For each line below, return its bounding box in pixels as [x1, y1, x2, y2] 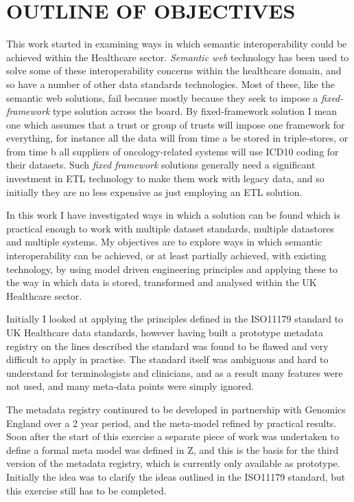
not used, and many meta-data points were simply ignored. [6, 379, 255, 393]
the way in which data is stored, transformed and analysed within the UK [6, 275, 317, 290]
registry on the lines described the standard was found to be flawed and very [6, 338, 329, 353]
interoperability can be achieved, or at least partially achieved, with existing [6, 248, 327, 263]
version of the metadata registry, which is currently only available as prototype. [6, 456, 340, 470]
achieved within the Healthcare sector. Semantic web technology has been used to [6, 50, 349, 64]
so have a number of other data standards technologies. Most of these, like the [6, 76, 335, 91]
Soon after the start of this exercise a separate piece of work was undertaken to [6, 429, 340, 444]
